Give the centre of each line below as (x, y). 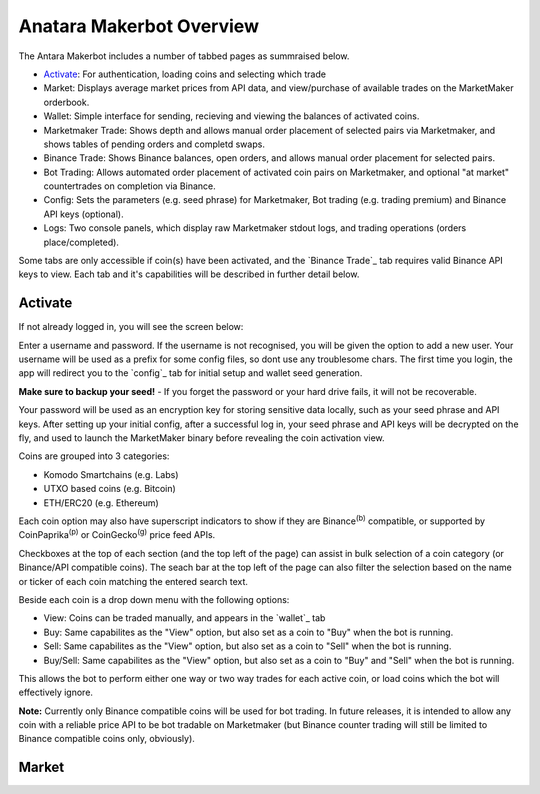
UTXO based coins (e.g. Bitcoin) (110, 489)
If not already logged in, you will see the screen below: (131, 327)
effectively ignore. (56, 692)
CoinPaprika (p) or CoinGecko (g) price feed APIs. (117, 534)
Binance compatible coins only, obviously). (106, 739)
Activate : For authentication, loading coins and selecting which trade (185, 74)
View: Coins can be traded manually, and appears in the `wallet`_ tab (184, 618)
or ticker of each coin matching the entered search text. (133, 581)
